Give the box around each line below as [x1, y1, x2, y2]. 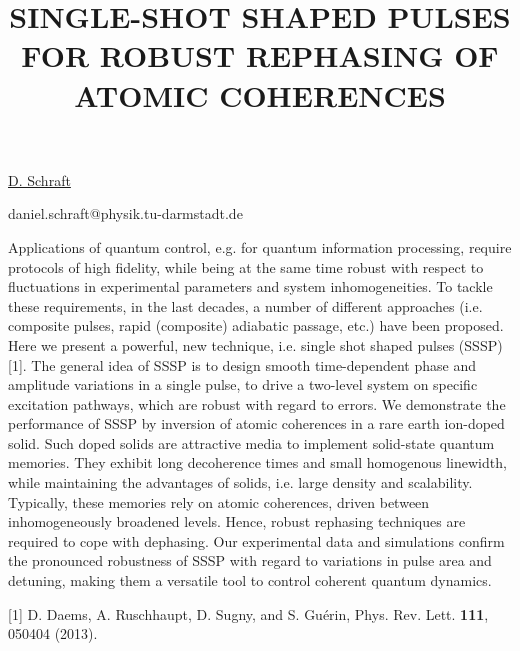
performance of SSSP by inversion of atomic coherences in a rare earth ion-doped [8, 413, 505, 434]
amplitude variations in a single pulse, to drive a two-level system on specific [8, 374, 478, 395]
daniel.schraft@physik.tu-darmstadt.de [8, 203, 243, 224]
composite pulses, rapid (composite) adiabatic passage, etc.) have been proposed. [8, 315, 504, 336]
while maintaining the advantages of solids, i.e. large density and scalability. [8, 472, 473, 493]
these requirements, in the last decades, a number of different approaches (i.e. [8, 295, 483, 316]
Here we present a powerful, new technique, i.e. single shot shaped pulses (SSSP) [8, 334, 503, 355]
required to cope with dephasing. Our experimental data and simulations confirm [8, 530, 505, 551]
